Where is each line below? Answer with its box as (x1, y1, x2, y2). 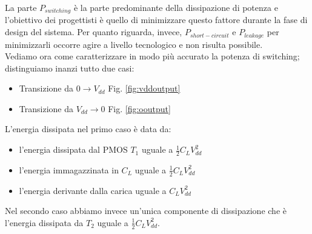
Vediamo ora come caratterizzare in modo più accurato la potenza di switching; (5, 50, 300, 62)
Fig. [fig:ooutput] (108, 102, 171, 115)
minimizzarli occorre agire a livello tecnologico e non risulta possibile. (5, 38, 263, 50)
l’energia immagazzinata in (19, 163, 119, 176)
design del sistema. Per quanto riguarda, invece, (5, 25, 182, 38)
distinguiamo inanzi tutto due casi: (5, 61, 134, 74)
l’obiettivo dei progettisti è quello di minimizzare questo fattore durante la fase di (5, 13, 308, 26)
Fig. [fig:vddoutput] (108, 82, 181, 95)
